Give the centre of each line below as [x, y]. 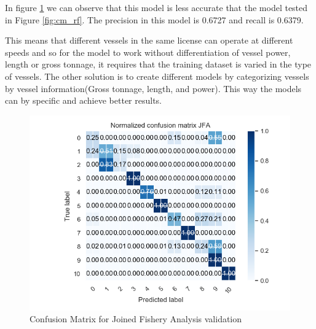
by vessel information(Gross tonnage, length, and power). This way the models [153, 88]
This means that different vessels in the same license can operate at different [149, 40]
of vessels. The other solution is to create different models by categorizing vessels [157, 76]
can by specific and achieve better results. [84, 100]
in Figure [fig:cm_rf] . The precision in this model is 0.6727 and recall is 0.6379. [154, 19]
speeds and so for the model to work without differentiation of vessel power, [148, 52]
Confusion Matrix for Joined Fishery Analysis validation [136, 319]
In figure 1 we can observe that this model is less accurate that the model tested [156, 7]
